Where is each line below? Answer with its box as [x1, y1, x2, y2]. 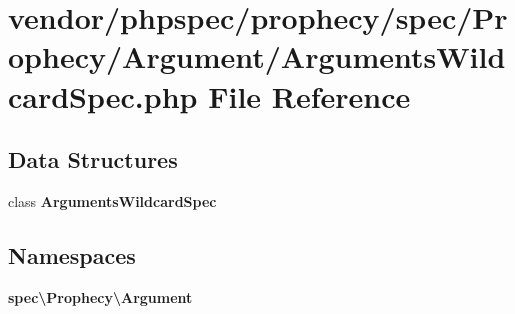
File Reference [208, 75, 411, 116]
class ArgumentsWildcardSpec [8, 190, 217, 211]
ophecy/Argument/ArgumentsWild [8, 36, 506, 77]
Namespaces [8, 239, 136, 270]
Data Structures [8, 144, 178, 175]
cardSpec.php [8, 75, 198, 116]
